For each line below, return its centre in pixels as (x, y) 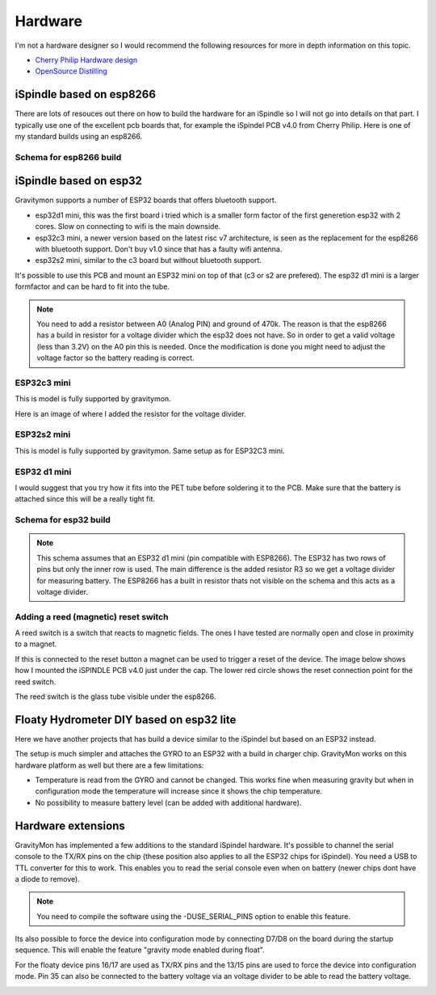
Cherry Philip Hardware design (86, 60)
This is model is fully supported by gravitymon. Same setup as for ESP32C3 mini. (150, 451)
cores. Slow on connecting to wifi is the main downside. (128, 227)
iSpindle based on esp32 (79, 181)
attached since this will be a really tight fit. (85, 499)
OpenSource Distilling (71, 71)
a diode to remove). (47, 879)
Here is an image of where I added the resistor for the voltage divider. (130, 413)
